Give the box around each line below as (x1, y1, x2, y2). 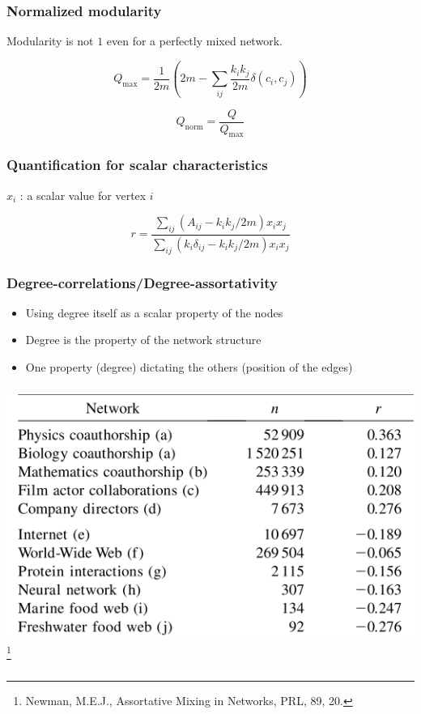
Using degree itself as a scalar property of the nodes (25, 304, 283, 321)
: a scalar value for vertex (19, 186, 147, 203)
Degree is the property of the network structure (25, 331, 262, 348)
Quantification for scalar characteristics (6, 155, 268, 175)
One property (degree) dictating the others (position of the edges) (25, 359, 353, 376)
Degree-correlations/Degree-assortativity (6, 272, 278, 292)
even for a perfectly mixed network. (106, 32, 283, 49)
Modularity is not (6, 32, 94, 49)
